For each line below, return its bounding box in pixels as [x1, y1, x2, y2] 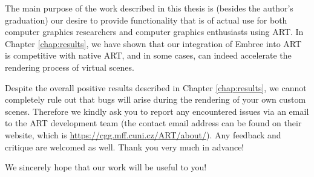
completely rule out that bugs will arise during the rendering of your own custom [5, 93, 306, 106]
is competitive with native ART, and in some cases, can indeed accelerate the [5, 49, 292, 62]
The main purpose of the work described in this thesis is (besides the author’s [5, 2, 293, 14]
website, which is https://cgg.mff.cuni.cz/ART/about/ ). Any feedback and [5, 128, 281, 141]
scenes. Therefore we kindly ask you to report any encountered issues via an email [5, 105, 309, 117]
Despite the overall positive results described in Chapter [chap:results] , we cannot [5, 81, 307, 94]
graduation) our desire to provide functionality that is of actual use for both [5, 13, 287, 26]
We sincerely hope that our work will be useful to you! [5, 161, 207, 173]
